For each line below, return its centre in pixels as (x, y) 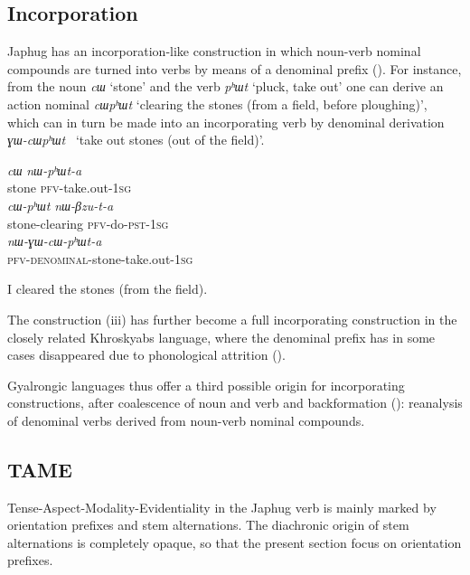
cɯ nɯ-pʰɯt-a (45, 170)
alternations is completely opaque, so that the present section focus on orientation (235, 542)
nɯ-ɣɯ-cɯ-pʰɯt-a (55, 241)
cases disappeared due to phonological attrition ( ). (146, 355)
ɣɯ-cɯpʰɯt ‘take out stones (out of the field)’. (136, 140)
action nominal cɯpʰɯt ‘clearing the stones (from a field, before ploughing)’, (217, 104)
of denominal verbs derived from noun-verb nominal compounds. (186, 420)
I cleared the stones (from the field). (108, 289)
